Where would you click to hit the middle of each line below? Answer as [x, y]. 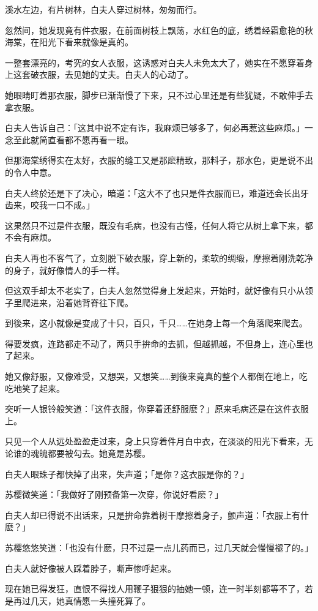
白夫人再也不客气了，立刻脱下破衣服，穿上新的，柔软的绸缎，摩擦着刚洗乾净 [159, 257]
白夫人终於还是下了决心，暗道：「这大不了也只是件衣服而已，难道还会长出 [153, 193]
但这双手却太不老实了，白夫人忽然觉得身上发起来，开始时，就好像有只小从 [155, 291]
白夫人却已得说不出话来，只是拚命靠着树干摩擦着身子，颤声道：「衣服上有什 [157, 515]
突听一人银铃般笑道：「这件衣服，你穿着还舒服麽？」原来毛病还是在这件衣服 [157, 409]
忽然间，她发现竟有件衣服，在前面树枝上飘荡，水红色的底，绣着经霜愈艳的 [155, 30]
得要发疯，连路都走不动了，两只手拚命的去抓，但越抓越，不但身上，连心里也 [159, 343]
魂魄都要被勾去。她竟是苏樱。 [90, 453]
